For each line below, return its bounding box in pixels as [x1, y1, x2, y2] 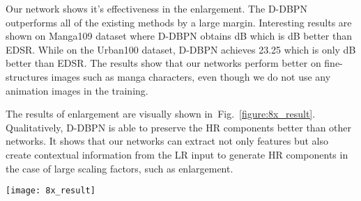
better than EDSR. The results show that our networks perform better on [6, 56, 321, 70]
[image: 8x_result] [6, 186, 95, 196]
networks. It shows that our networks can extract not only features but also [6, 134, 329, 148]
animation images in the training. [6, 83, 148, 97]
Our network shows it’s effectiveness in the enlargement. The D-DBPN [6, 1, 307, 15]
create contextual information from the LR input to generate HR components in [6, 147, 348, 161]
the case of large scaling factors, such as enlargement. [6, 161, 233, 175]
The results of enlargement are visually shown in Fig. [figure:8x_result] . [6, 106, 316, 121]
